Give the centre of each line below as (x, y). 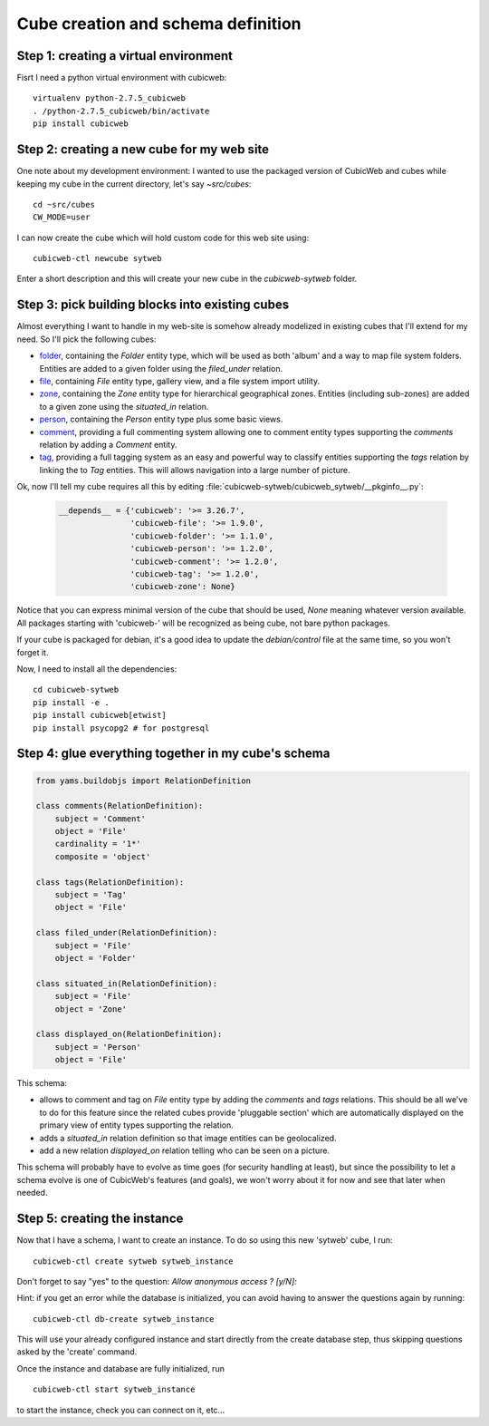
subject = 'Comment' (101, 819)
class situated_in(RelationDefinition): (126, 983)
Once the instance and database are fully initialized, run (121, 1368)
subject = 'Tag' (91, 895)
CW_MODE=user (62, 217)
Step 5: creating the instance (100, 1219)
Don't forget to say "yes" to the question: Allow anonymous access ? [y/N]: (157, 1281)
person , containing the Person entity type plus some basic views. (161, 419)
